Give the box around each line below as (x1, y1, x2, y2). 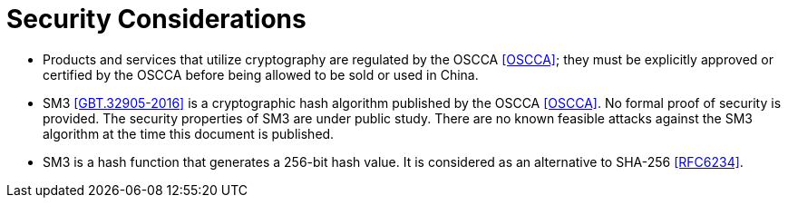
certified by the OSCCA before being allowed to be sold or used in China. (43, 66, 479, 83)
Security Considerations (6, 4, 306, 34)
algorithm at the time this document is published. (43, 125, 335, 142)
